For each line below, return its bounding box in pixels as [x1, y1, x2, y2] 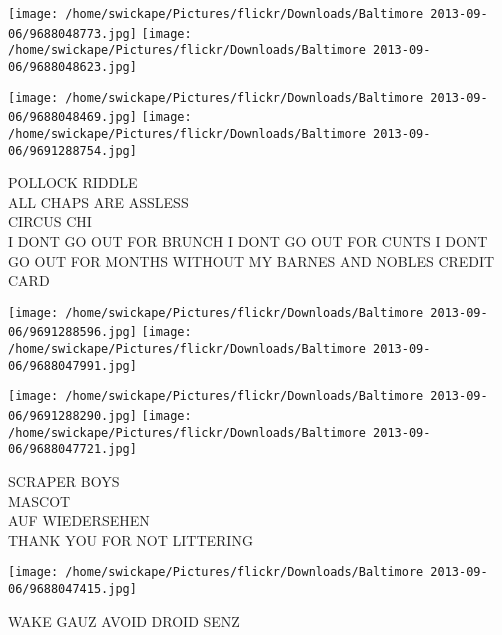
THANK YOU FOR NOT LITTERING [8, 529, 253, 550]
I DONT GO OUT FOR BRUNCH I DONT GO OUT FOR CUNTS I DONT [8, 231, 488, 252]
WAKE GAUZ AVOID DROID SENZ [8, 610, 240, 631]
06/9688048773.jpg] [8, 26, 137, 41]
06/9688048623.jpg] [8, 59, 137, 74]
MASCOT [8, 490, 71, 511]
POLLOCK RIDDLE [8, 172, 138, 193]
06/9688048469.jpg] [8, 110, 137, 125]
